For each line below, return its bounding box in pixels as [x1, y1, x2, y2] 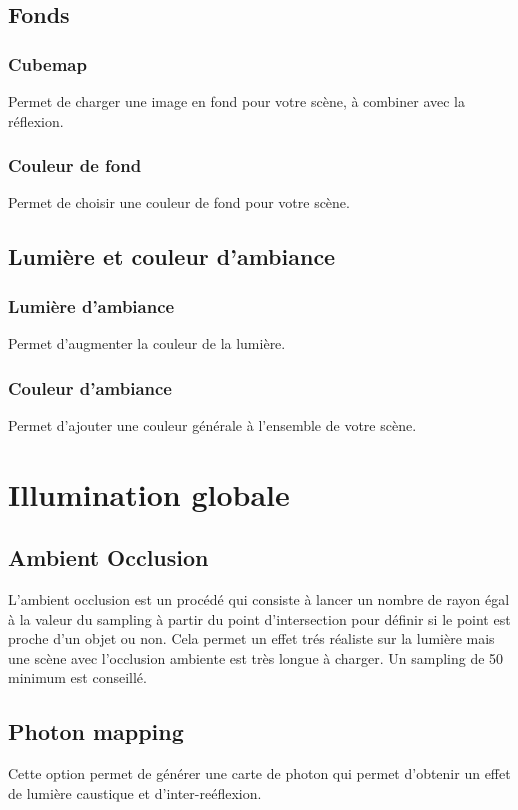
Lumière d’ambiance [8, 293, 175, 318]
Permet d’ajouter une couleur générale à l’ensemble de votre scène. [8, 414, 417, 435]
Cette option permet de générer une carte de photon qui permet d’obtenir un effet [8, 763, 511, 784]
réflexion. [8, 110, 64, 131]
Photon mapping [8, 716, 184, 747]
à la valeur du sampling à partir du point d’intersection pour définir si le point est [8, 608, 511, 629]
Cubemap [8, 51, 87, 76]
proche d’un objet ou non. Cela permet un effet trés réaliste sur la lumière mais [8, 628, 495, 649]
